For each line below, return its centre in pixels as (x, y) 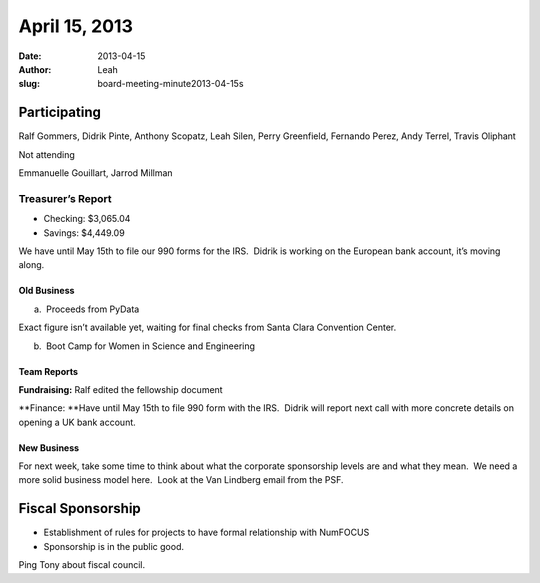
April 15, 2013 (76, 26)
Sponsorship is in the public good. (114, 546)
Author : (35, 69)
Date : (30, 56)
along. (31, 265)
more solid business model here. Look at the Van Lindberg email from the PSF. (181, 480)
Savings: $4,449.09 (84, 232)
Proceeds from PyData (92, 309)
